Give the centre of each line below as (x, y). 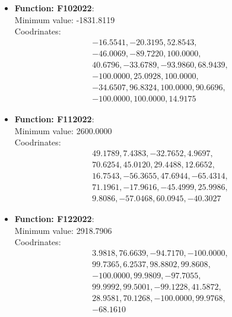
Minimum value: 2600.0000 (63, 130)
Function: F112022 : (54, 118)
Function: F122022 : (54, 218)
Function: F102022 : (54, 8)
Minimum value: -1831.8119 (65, 19)
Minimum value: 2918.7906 (63, 230)
